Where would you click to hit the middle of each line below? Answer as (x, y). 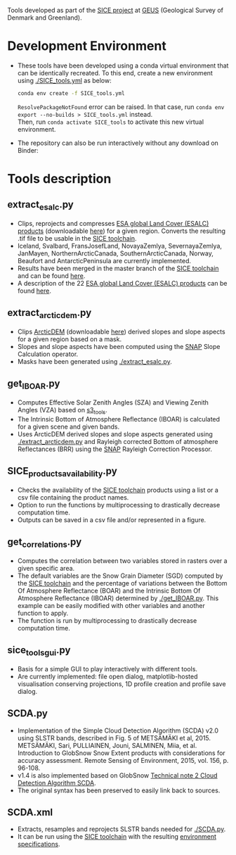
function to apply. (43, 613)
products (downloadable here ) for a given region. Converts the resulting (122, 231)
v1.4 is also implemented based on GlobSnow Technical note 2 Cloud (117, 775)
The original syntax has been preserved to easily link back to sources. (119, 790)
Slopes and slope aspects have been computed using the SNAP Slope (119, 347)
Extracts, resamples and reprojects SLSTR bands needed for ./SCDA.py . (122, 829)
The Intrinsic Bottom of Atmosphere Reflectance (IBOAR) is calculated (118, 419)
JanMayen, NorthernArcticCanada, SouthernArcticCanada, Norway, (116, 253)
